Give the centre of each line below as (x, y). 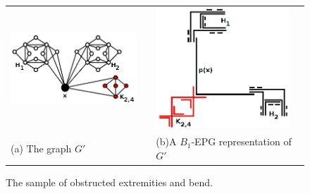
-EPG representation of (241, 141)
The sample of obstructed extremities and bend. (109, 182)
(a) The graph (41, 148)
